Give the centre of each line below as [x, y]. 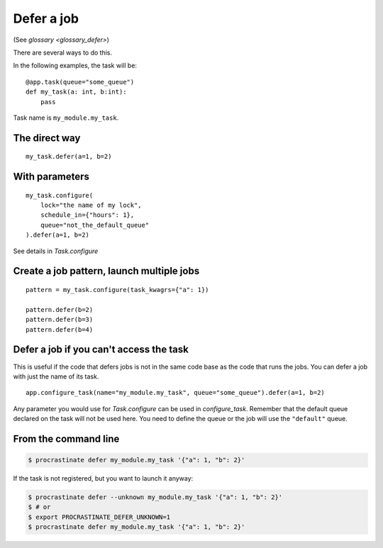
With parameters [51, 177]
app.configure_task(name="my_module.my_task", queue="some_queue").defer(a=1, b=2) [176, 393]
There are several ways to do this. [63, 52]
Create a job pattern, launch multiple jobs [106, 271]
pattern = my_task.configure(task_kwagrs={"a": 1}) [117, 290]
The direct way [47, 138]
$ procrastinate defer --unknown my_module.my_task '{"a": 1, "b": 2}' [155, 497]
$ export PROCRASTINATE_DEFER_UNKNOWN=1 [99, 517]
